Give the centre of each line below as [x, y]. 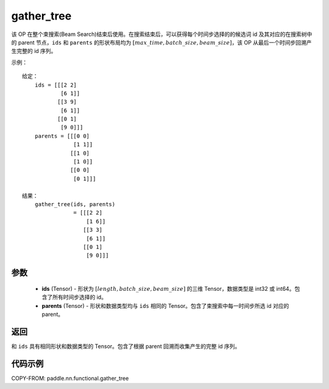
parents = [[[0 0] [62, 136]
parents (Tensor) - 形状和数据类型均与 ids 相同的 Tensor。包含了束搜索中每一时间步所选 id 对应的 [165, 305]
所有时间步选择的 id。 [79, 297]
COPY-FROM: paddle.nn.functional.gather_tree [70, 378]
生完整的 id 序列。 [34, 51]
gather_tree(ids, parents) [75, 204]
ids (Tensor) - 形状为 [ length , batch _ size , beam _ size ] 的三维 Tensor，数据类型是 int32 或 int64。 [168, 288]
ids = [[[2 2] [56, 85]
